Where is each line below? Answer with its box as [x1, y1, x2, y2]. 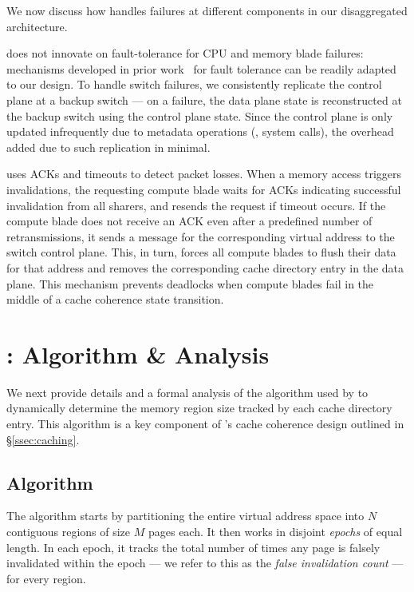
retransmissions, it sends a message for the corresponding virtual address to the [6, 228, 395, 244]
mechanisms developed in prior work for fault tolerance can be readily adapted [6, 60, 396, 77]
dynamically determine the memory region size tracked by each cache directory [6, 399, 392, 416]
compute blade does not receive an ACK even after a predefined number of [6, 213, 373, 229]
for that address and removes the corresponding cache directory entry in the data [6, 259, 404, 276]
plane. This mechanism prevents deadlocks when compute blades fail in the [6, 275, 374, 292]
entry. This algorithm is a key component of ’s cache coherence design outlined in [6, 415, 404, 431]
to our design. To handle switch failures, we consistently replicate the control [6, 76, 382, 93]
